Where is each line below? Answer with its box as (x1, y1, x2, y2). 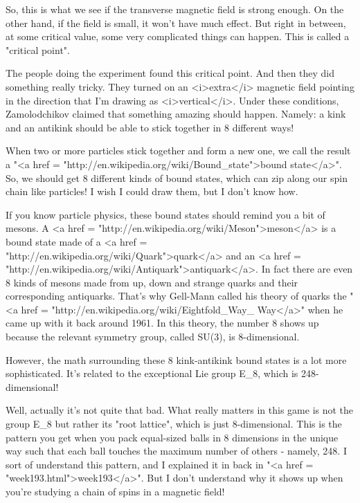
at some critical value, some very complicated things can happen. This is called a (6, 29, 350, 44)
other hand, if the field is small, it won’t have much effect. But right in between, (6, 15, 346, 30)
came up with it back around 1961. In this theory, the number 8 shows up (6, 315, 319, 330)
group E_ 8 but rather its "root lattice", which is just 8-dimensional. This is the (6, 417, 342, 431)
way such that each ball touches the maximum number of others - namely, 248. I (6, 443, 347, 458)
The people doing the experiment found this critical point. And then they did (6, 66, 335, 80)
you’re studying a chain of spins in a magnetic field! (6, 484, 225, 498)
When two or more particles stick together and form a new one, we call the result (6, 143, 351, 158)
